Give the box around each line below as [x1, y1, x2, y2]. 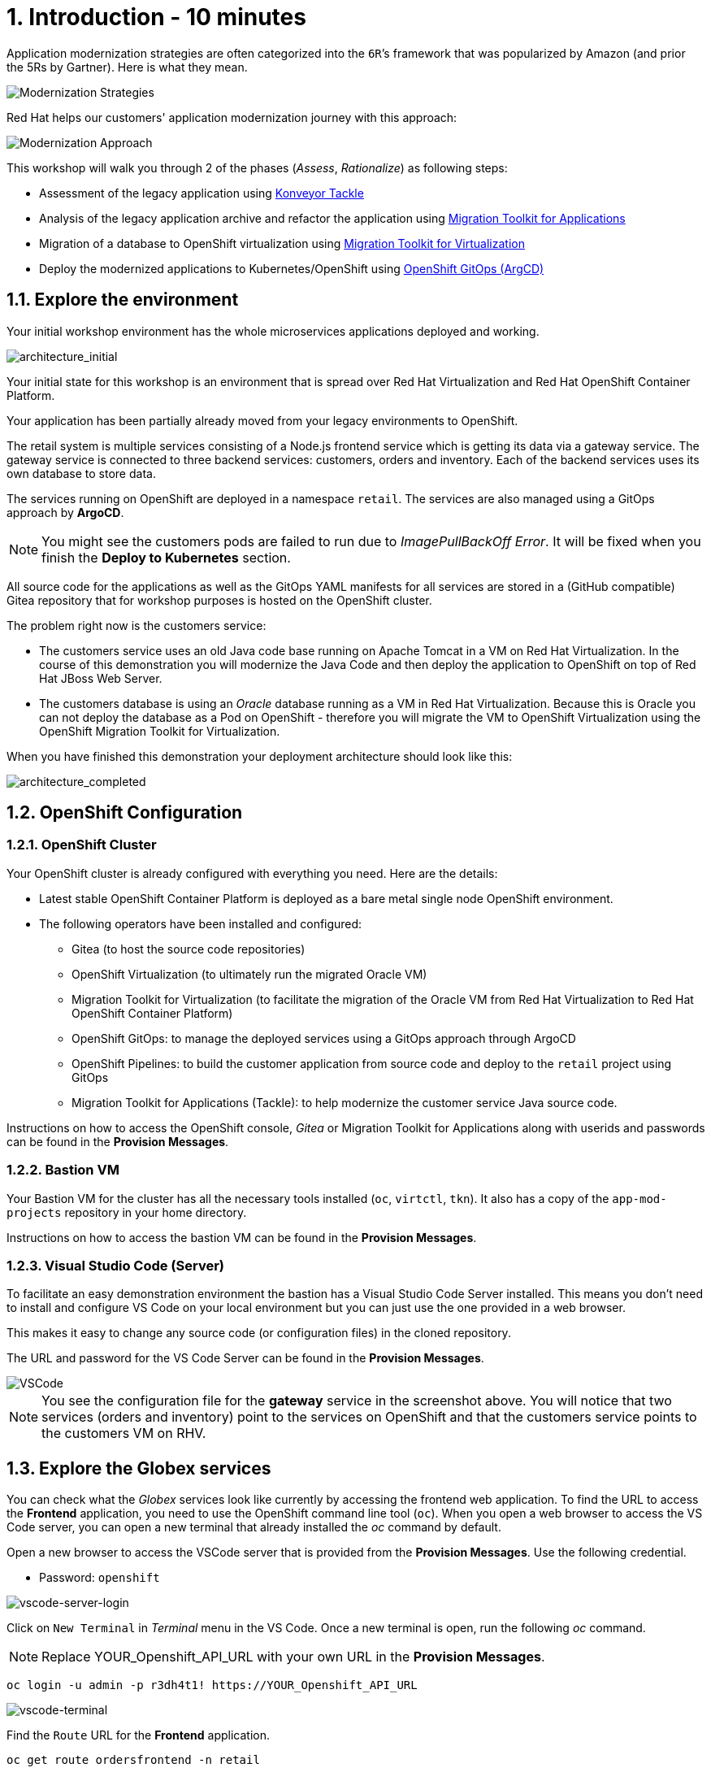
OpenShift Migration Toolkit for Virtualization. [39, 723, 280, 738]
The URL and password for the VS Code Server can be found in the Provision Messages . [7, 1351, 484, 1366]
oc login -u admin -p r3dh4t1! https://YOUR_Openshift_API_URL [7, 1679, 418, 1692]
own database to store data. [7, 466, 156, 480]
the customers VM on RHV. [41, 1425, 206, 1442]
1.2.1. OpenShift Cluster [7, 836, 157, 853]
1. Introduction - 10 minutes [7, 3, 306, 31]
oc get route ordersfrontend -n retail [7, 1753, 260, 1767]
